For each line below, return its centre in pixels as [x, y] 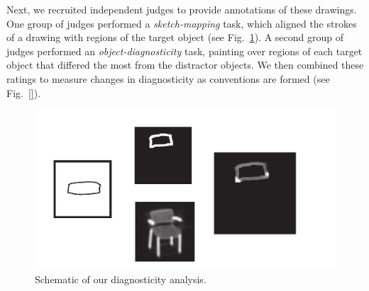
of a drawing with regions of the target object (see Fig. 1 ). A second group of [175, 37]
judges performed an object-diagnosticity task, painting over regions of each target [184, 51]
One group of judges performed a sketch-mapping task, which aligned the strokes [182, 23]
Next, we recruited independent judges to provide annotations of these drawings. [182, 9]
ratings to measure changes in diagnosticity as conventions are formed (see [168, 78]
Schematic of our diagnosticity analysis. [121, 279]
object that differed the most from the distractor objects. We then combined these [185, 65]
